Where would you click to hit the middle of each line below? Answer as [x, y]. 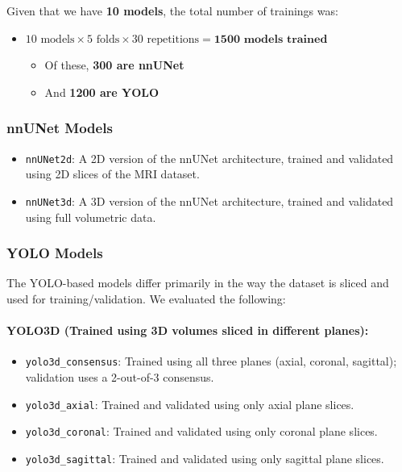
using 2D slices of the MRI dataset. [112, 174]
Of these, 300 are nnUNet [114, 65]
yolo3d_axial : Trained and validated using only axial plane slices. [190, 404]
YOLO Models [55, 253]
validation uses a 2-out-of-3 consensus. [120, 376]
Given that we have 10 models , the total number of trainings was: [172, 10]
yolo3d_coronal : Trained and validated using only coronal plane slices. [201, 431]
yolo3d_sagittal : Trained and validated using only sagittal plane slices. [205, 458]
